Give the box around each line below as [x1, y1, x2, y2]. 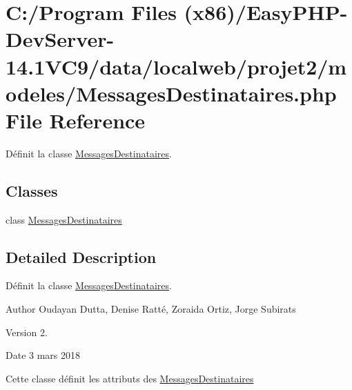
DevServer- [6, 25, 115, 53]
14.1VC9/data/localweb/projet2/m [6, 52, 347, 80]
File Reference [6, 106, 146, 134]
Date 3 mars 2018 [6, 348, 81, 362]
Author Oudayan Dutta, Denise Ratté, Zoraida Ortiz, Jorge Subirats [6, 302, 296, 316]
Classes [6, 179, 58, 201]
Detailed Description [6, 246, 157, 267]
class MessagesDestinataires [6, 212, 122, 226]
